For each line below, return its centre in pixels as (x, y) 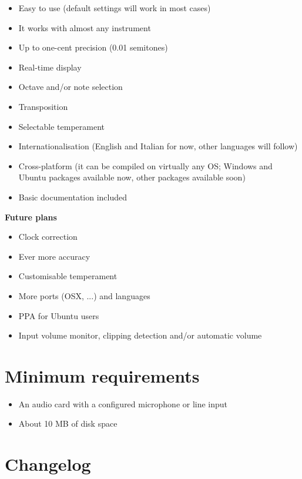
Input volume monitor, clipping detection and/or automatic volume (140, 335)
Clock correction (48, 237)
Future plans (31, 217)
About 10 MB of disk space (68, 423)
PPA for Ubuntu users (59, 315)
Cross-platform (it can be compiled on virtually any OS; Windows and (145, 165)
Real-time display (50, 67)
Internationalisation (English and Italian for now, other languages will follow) (158, 146)
